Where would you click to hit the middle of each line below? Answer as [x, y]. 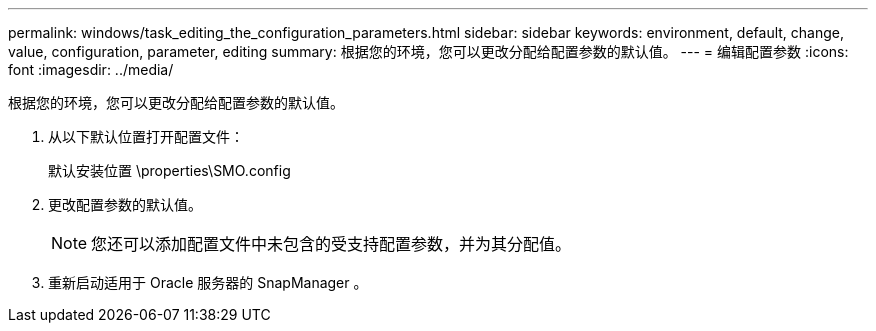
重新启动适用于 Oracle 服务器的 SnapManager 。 [208, 282]
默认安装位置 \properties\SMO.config [169, 170]
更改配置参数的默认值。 [125, 204]
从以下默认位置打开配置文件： [146, 136]
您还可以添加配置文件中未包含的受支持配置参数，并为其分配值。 [331, 244]
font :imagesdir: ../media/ [91, 69]
